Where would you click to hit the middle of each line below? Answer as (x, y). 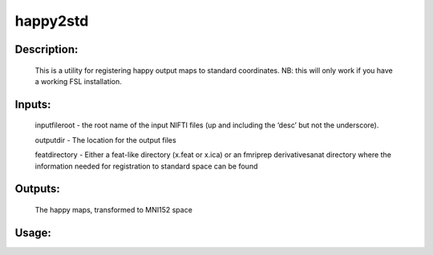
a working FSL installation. (78, 81)
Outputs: (37, 189)
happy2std (52, 21)
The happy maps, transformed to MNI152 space (113, 209)
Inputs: (33, 104)
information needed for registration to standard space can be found (146, 166)
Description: (47, 49)
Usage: (33, 233)
